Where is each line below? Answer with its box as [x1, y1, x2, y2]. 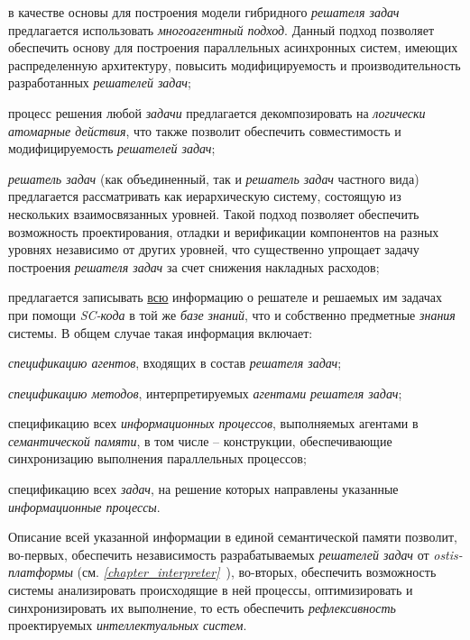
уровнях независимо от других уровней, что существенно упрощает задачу [8, 240, 419, 259]
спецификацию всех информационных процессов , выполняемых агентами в [8, 414, 419, 433]
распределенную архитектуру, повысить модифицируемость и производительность [8, 55, 461, 74]
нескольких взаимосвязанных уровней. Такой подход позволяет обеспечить [8, 204, 419, 223]
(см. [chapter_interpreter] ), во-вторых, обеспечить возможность [77, 562, 437, 581]
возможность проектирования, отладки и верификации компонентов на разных [8, 222, 439, 241]
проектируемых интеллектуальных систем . [8, 616, 247, 635]
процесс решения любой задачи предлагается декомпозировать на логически [8, 103, 426, 122]
